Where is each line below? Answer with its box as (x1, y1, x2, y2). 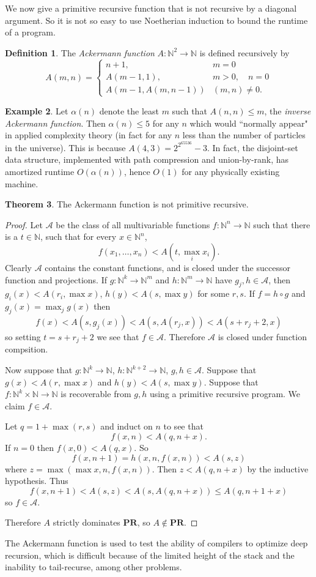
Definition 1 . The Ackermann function (5, 46, 155, 59)
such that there (253, 218, 310, 231)
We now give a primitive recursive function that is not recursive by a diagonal (5, 2, 297, 14)
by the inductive (247, 462, 309, 475)
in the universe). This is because (5, 141, 126, 154)
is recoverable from (61, 387, 131, 400)
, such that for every (40, 230, 117, 243)
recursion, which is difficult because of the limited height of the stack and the (5, 548, 295, 561)
